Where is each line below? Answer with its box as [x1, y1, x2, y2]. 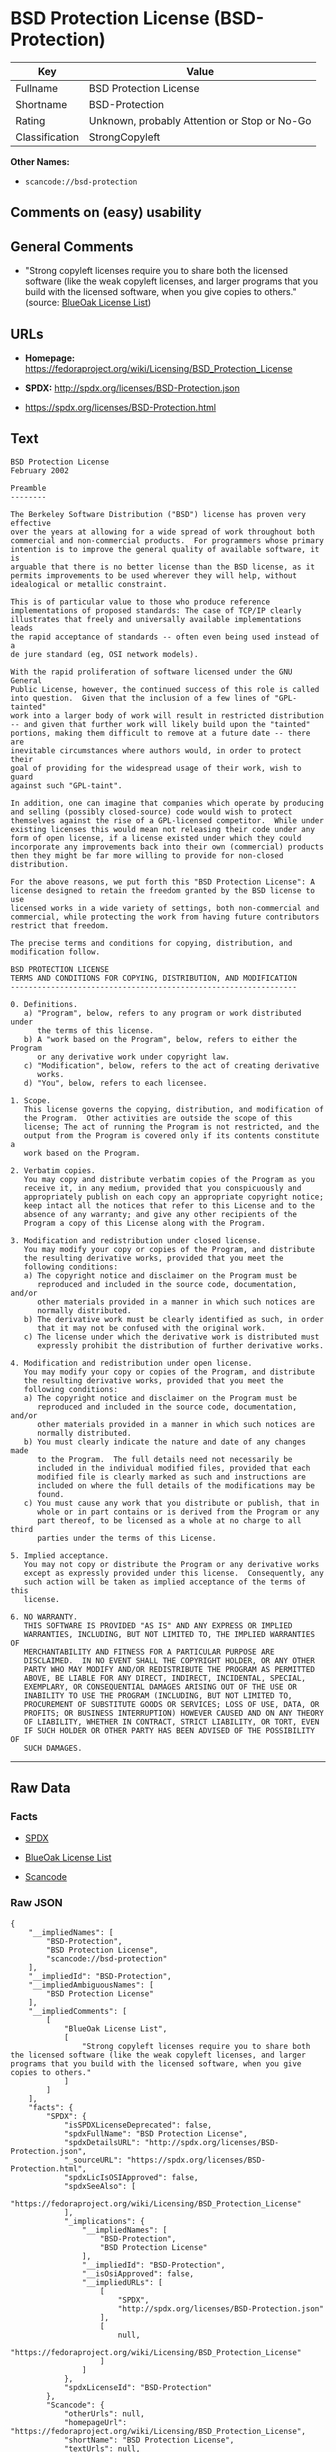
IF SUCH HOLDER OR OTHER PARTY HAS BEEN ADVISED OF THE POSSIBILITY [23, 1725, 315, 1736]
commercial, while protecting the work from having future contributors [10, 912, 320, 922]
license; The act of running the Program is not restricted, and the [23, 1122, 320, 1132]
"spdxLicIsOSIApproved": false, [63, 2172, 199, 2182]
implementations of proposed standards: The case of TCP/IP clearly [10, 605, 302, 616]
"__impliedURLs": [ [81, 2277, 163, 2287]
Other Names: [10, 155, 70, 167]
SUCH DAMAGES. [23, 1743, 83, 1753]
